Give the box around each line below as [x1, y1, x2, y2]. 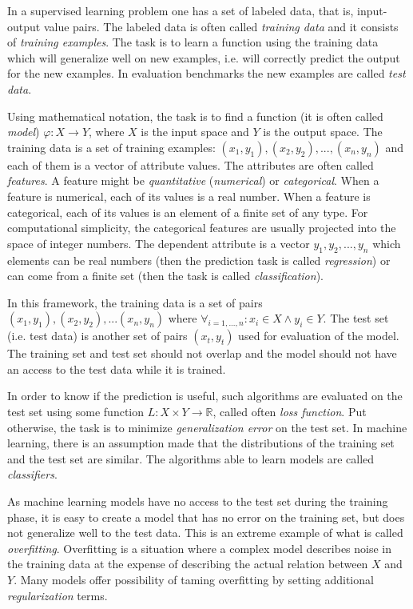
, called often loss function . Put [212, 403, 367, 420]
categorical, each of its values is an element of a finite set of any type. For [7, 203, 368, 220]
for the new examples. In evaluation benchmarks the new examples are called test [7, 65, 406, 82]
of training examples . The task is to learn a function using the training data [7, 34, 379, 50]
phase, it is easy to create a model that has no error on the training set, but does [7, 508, 405, 525]
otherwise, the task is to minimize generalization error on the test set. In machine [7, 419, 407, 435]
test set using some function [7, 403, 145, 420]
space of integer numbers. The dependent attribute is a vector [7, 234, 310, 251]
